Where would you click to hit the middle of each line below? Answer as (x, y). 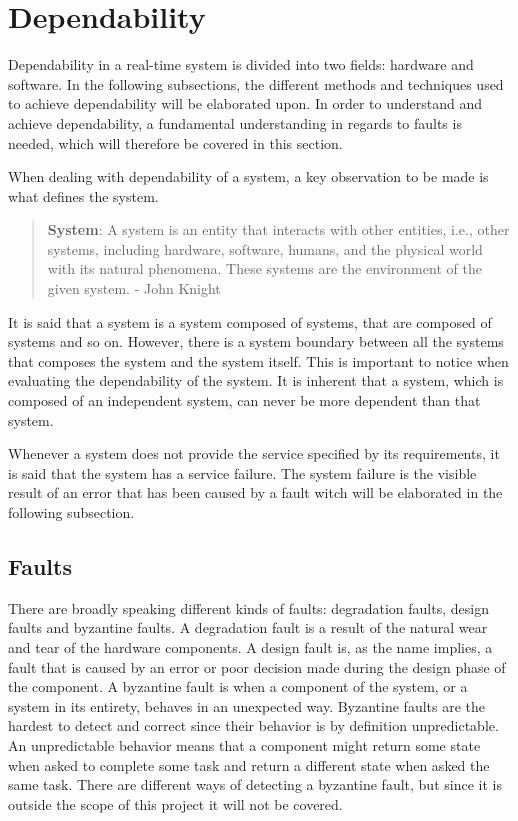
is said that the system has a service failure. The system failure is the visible (242, 472)
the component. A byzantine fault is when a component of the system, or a (238, 686)
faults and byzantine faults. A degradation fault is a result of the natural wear (248, 627)
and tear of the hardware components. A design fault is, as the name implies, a (250, 646)
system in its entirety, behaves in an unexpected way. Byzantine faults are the (247, 705)
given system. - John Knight (134, 288)
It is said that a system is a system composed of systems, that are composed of (250, 321)
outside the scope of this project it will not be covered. (175, 803)
